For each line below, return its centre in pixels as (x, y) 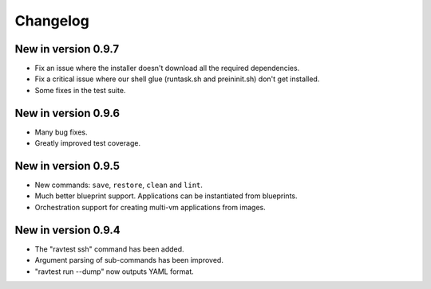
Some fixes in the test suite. (80, 90)
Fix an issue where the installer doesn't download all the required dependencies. (167, 68)
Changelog (52, 21)
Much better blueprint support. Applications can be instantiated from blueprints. (166, 196)
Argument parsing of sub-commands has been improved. (129, 260)
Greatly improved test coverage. (88, 143)
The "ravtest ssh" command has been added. (109, 249)
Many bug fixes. (61, 132)
